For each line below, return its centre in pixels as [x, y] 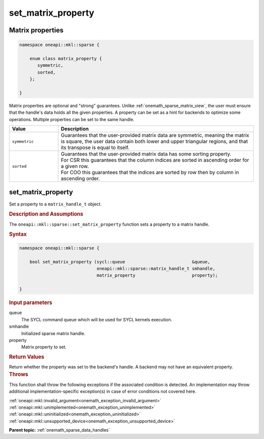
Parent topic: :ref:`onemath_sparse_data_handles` [59, 430]
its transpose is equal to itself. [95, 148]
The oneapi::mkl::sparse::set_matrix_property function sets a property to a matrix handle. [109, 224]
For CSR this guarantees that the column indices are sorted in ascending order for [155, 160]
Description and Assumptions [46, 214]
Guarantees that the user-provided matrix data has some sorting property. [146, 154]
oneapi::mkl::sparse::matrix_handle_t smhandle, [156, 269]
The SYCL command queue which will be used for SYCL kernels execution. [97, 319]
